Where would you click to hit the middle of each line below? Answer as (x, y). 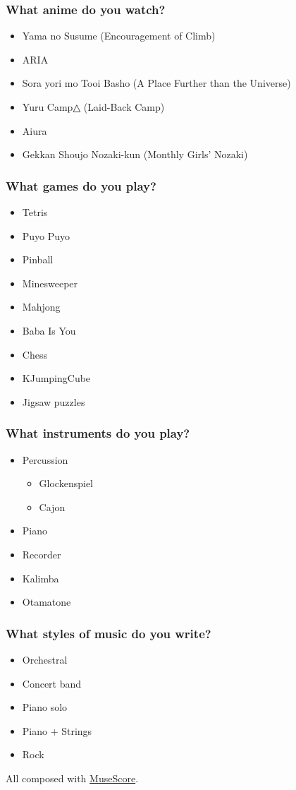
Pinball (38, 259)
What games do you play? (81, 185)
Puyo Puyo (46, 235)
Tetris (35, 212)
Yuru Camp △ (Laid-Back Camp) (93, 107)
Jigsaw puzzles (54, 401)
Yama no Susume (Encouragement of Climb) (119, 36)
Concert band (52, 683)
